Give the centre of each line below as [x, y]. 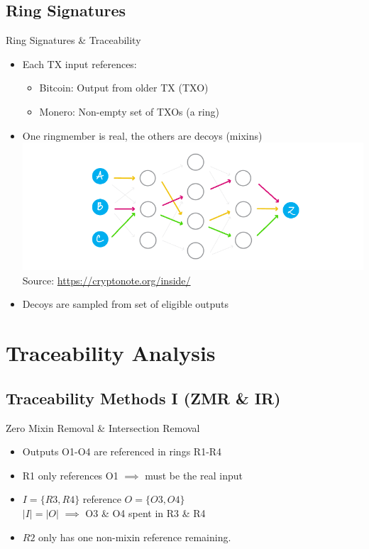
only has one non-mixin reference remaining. [135, 537]
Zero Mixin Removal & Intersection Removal [103, 427]
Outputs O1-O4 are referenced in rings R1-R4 [122, 451]
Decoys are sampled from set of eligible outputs [126, 304]
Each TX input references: [79, 63]
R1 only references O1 [70, 475]
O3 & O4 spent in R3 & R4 [145, 512]
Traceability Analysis [111, 353]
